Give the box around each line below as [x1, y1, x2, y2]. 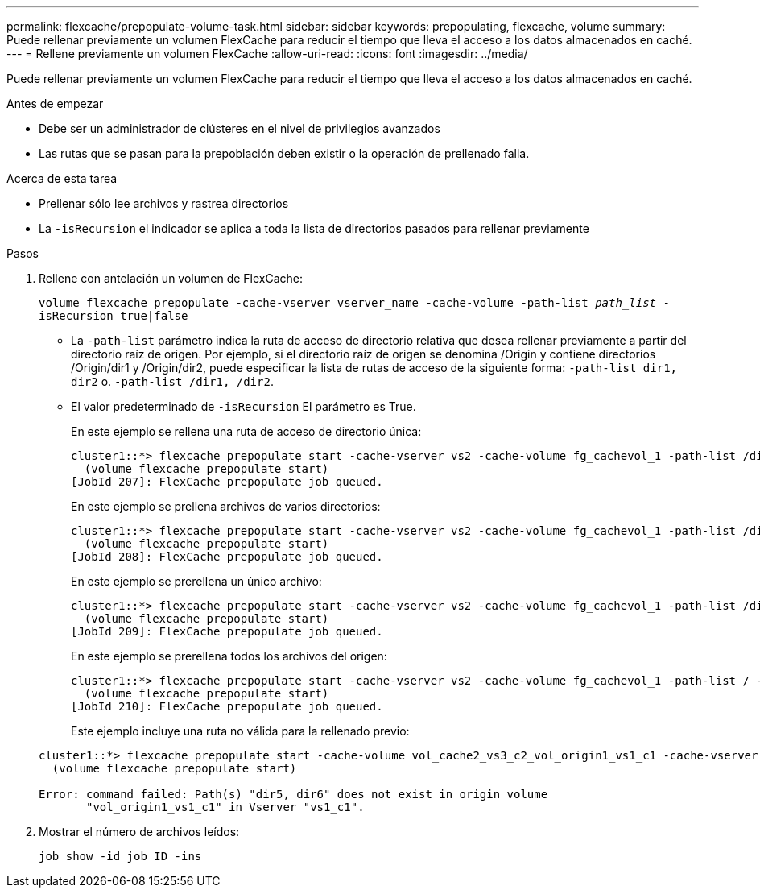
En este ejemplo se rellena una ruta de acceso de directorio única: [71, 424, 422, 438]
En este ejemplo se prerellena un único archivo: [71, 574, 322, 588]
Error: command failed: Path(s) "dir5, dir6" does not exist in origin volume [39, 788, 548, 801]
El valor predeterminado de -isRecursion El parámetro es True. [71, 399, 416, 413]
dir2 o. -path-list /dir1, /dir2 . [71, 375, 274, 388]
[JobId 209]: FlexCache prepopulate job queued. [71, 625, 383, 638]
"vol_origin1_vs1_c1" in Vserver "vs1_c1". [86, 801, 365, 813]
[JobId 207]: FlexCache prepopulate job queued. [71, 475, 383, 488]
